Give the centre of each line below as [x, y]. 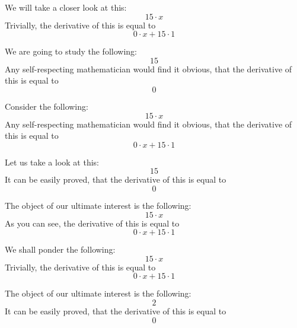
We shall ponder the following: [60, 249]
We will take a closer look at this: [66, 7]
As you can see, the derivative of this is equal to [92, 223]
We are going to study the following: [71, 51]
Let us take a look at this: [52, 162]
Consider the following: [47, 106]
